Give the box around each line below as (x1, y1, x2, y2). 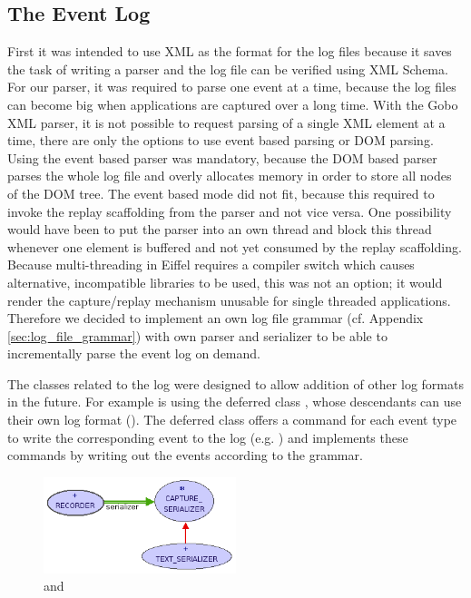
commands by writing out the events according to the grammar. (7, 446, 363, 465)
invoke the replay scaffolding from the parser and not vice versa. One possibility (7, 201, 452, 221)
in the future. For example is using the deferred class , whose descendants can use (7, 392, 462, 411)
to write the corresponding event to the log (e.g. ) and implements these (7, 427, 408, 446)
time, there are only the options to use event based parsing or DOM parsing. (7, 131, 434, 150)
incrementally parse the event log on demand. (7, 344, 260, 363)
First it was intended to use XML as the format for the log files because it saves (7, 42, 452, 61)
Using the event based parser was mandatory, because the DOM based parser (7, 148, 437, 167)
